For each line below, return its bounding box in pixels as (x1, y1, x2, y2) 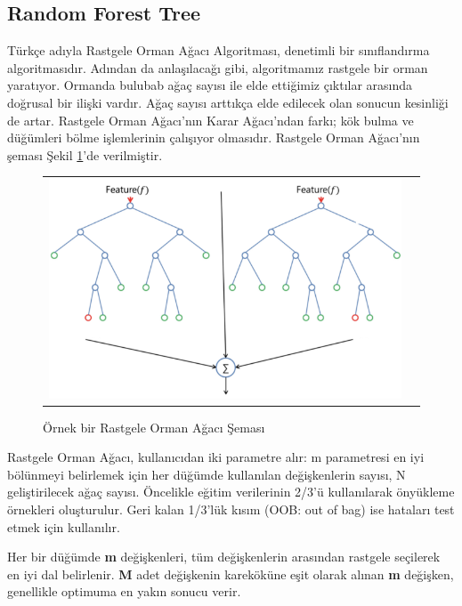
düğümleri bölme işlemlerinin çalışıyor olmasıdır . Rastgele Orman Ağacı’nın (7, 128, 420, 147)
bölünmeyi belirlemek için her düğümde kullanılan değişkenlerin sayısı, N (7, 465, 406, 483)
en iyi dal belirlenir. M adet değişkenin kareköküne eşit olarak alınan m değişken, (7, 564, 454, 583)
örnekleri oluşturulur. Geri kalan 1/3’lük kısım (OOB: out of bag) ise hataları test (7, 499, 455, 518)
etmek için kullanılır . (7, 517, 120, 536)
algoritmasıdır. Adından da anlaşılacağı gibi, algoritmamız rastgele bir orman (7, 58, 428, 77)
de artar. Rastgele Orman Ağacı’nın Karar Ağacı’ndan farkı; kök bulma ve (7, 110, 414, 129)
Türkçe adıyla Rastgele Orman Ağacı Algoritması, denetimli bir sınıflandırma (7, 41, 430, 60)
